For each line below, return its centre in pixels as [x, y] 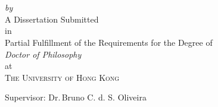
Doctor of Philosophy [43, 54]
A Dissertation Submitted [52, 19]
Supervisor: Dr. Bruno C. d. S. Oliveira [76, 97]
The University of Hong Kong [62, 77]
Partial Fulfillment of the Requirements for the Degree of [109, 42]
